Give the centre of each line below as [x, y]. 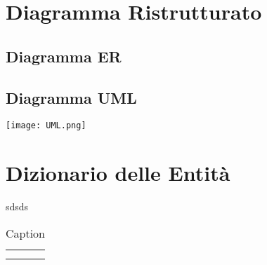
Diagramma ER [64, 56]
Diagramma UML [71, 97]
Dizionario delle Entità [118, 173]
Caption [26, 233]
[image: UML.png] [46, 126]
